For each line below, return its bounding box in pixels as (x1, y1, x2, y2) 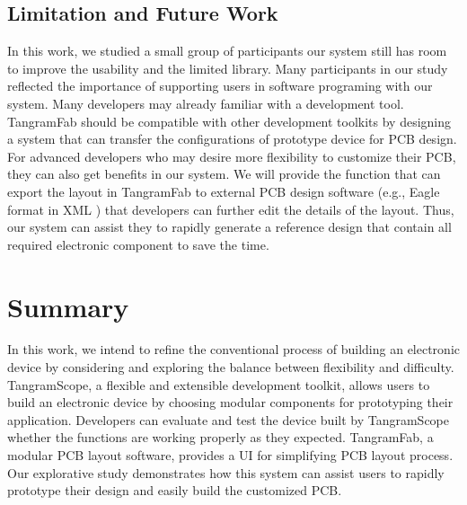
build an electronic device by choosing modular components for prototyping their (7, 393, 454, 412)
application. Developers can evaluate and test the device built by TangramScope (7, 410, 449, 429)
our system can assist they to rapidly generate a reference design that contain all (7, 217, 452, 236)
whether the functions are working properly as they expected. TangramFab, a (7, 428, 434, 447)
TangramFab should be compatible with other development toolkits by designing (7, 111, 452, 130)
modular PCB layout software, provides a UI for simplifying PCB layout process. (7, 446, 454, 465)
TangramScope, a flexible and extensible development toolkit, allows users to (7, 375, 430, 394)
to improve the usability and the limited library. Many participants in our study (7, 58, 448, 77)
